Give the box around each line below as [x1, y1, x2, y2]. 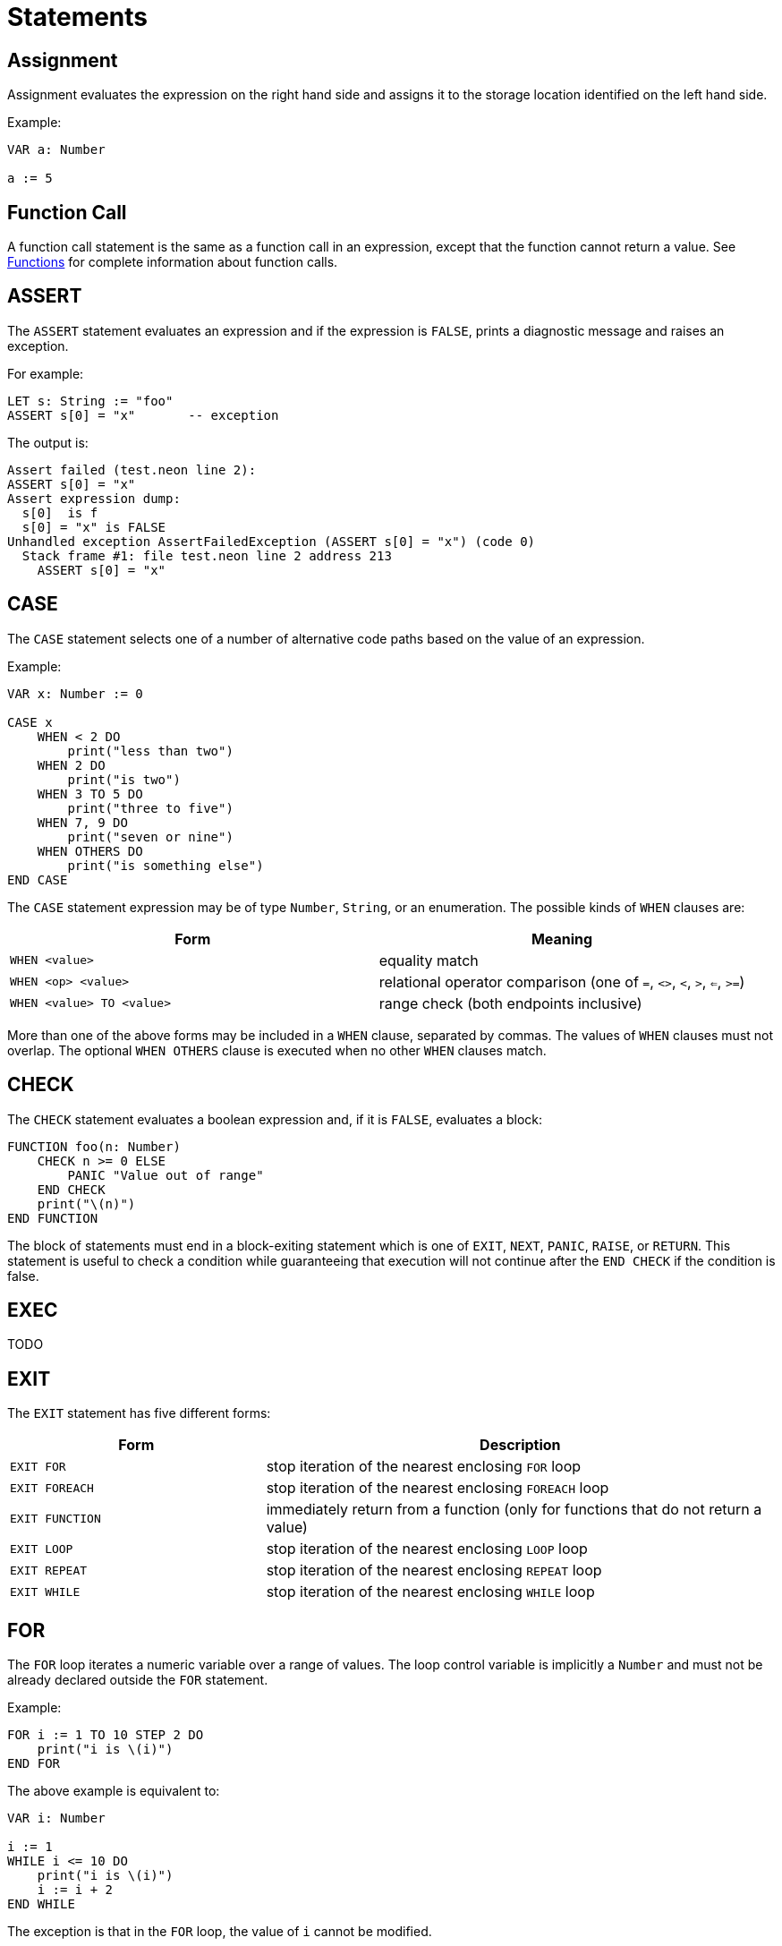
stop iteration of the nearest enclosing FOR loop [266, 1457, 582, 1476]
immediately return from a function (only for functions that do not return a [266, 1500, 762, 1519]
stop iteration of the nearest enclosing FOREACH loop [266, 1479, 609, 1498]
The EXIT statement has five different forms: [7, 1405, 271, 1421]
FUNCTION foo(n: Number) [7, 1139, 181, 1154]
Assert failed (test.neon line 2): [7, 462, 257, 477]
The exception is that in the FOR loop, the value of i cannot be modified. [7, 1924, 432, 1940]
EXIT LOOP [10, 1541, 73, 1556]
